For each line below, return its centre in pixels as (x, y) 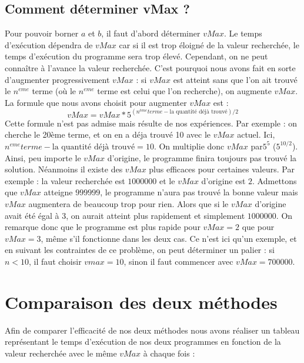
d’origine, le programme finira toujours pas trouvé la (202, 157)
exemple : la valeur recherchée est (65, 180)
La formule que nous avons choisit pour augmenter (96, 102)
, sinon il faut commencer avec (178, 261)
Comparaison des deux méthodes (141, 302)
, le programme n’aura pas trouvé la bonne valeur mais (199, 192)
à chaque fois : (169, 353)
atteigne (58, 192)
